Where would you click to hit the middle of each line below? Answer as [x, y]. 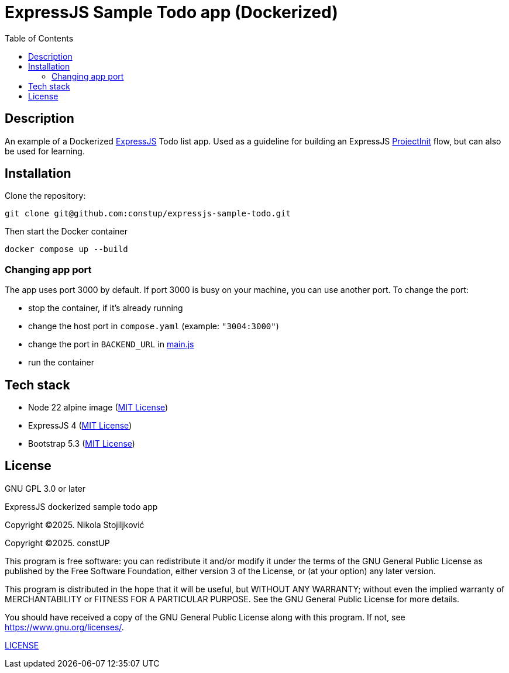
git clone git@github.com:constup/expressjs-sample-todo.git [148, 214]
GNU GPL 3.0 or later [45, 488]
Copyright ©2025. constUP [57, 543]
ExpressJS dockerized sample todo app [81, 506]
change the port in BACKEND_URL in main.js [111, 344]
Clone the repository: [45, 196]
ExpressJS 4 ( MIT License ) [80, 426]
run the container [61, 363]
